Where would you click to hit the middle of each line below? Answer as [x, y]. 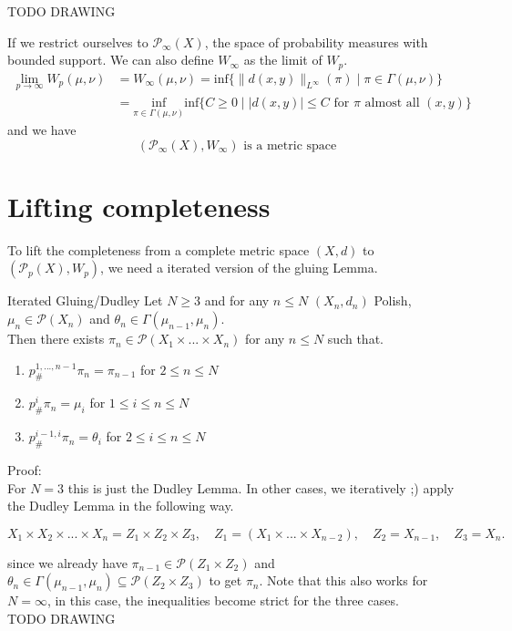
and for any [237, 300]
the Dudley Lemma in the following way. [121, 506]
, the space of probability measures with [316, 41]
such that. [355, 339]
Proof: [25, 470]
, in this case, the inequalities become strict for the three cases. [223, 600]
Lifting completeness [139, 206]
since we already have [67, 562]
